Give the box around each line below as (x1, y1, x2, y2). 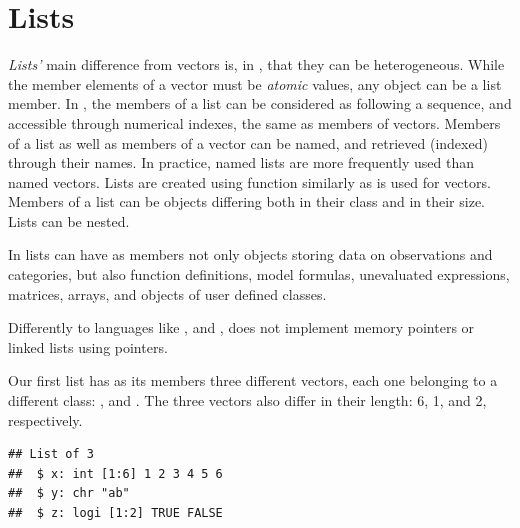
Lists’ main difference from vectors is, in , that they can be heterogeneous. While (8, 54, 505, 75)
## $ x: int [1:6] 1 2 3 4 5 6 (8, 466, 223, 481)
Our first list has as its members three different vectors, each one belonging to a (8, 370, 498, 391)
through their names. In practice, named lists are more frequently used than (8, 152, 475, 173)
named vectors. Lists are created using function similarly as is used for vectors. (8, 171, 491, 192)
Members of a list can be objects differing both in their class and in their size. (8, 191, 485, 212)
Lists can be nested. (8, 210, 130, 231)
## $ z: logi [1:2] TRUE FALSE (8, 506, 223, 520)
